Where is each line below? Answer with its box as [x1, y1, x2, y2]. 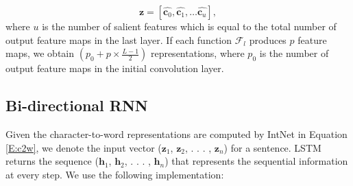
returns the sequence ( [5, 154, 99, 168]
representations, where [150, 46, 245, 60]
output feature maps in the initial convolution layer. [5, 61, 224, 75]
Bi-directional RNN [5, 95, 148, 116]
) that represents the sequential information [165, 154, 348, 168]
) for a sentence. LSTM [223, 140, 321, 154]
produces [249, 32, 287, 47]
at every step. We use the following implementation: [5, 167, 224, 181]
